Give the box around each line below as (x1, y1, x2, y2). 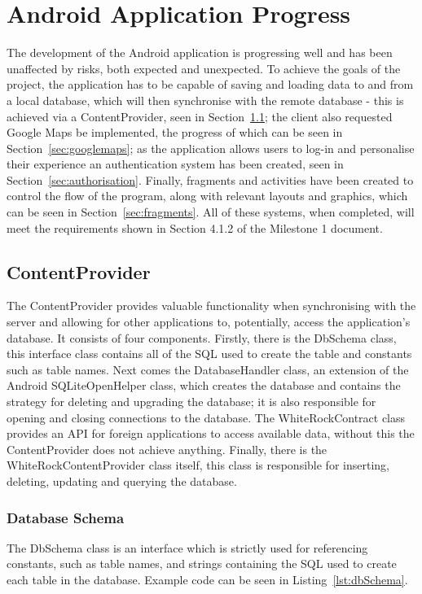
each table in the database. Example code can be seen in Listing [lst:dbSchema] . (7, 570, 408, 587)
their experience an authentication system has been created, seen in (7, 155, 344, 173)
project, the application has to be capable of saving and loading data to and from (7, 76, 414, 93)
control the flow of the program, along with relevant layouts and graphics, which (7, 187, 408, 204)
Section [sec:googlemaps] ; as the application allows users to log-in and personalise (7, 139, 415, 156)
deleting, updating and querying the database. (7, 472, 237, 489)
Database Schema (7, 507, 125, 527)
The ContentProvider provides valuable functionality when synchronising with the (7, 297, 416, 314)
